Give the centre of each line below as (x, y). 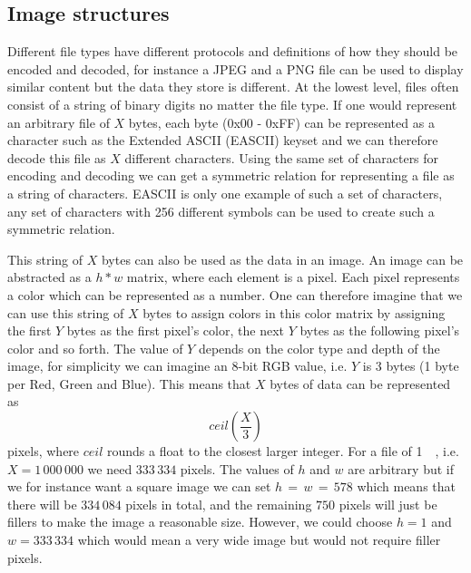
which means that (406, 486)
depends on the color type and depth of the (319, 348)
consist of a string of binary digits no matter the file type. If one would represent (232, 104)
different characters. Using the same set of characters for (282, 157)
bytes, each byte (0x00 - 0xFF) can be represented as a (281, 122)
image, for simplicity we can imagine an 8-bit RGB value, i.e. (177, 366)
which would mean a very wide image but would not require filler (259, 540)
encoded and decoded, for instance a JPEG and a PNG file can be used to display (235, 68)
